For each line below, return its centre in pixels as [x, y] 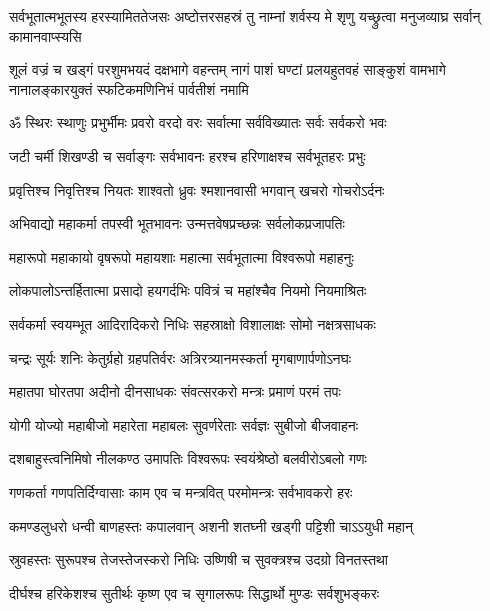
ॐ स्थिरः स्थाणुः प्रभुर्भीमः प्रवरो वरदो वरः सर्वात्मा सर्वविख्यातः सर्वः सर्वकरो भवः [198, 122]
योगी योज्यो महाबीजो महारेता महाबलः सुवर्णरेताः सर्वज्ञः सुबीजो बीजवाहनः [184, 424]
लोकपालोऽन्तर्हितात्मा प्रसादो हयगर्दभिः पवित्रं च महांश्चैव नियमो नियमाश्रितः [188, 290]
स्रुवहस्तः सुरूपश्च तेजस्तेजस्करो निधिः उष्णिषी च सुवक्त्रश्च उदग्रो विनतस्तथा [198, 559]
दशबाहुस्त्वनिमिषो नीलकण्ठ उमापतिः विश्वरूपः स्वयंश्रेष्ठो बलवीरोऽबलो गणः [188, 458]
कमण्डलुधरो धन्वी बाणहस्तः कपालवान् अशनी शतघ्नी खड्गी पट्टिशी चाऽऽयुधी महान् [211, 525]
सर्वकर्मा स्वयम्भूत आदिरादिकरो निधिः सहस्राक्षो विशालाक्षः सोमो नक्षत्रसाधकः [192, 323]
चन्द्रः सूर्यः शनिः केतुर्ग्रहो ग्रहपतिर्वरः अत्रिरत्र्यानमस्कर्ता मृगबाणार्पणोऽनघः [180, 357]
